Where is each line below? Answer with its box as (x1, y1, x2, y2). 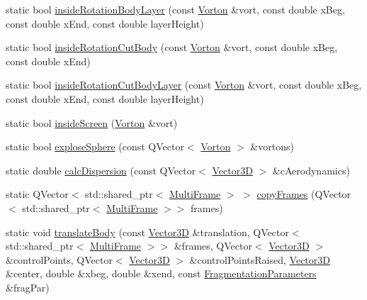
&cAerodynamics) (272, 162, 350, 177)
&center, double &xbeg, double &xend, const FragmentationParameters (6, 266, 317, 281)
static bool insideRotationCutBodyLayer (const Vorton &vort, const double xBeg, (6, 77, 362, 92)
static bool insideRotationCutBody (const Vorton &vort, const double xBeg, (6, 40, 338, 55)
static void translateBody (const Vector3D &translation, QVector (6, 224, 289, 239)
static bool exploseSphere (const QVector (6, 139, 184, 154)
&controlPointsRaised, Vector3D (189, 252, 330, 267)
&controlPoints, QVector (6, 252, 113, 267)
